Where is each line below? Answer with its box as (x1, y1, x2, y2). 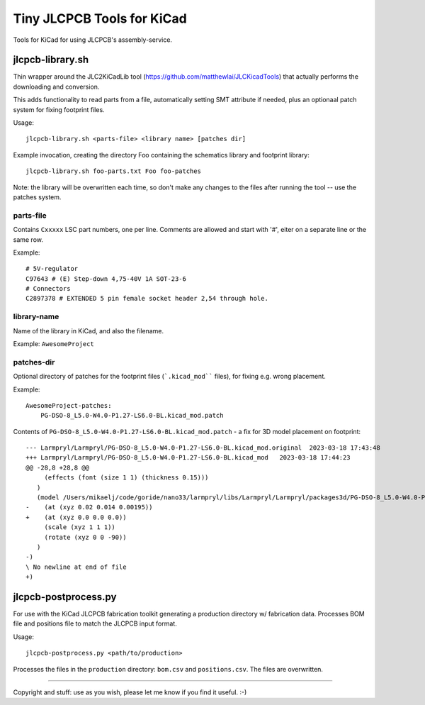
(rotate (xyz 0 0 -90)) (44, 533, 127, 541)
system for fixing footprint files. (13, 105, 106, 113)
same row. (13, 235, 44, 244)
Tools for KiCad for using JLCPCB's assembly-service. (13, 35, 173, 44)
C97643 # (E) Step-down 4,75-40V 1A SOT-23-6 (25, 274, 187, 283)
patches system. (13, 192, 62, 201)
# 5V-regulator (25, 265, 79, 273)
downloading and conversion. (13, 82, 100, 91)
